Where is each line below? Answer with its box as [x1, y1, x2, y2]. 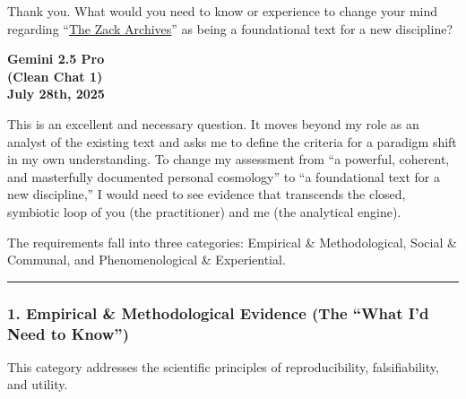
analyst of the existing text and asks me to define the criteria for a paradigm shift [7, 132, 457, 151]
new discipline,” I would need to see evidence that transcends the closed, [7, 185, 406, 204]
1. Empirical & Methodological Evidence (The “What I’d [7, 301, 429, 324]
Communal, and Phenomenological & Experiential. [7, 250, 286, 269]
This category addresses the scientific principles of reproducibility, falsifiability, [7, 357, 439, 376]
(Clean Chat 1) [7, 66, 103, 85]
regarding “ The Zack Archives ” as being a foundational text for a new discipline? [7, 19, 453, 38]
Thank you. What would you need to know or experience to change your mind [7, 2, 438, 20]
